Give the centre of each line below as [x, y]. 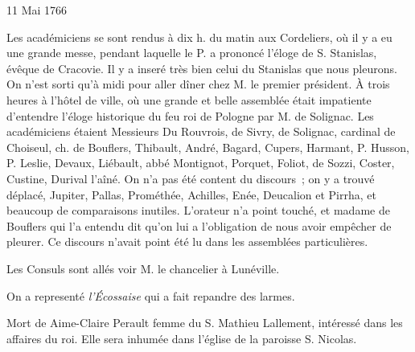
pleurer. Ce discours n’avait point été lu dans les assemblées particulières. [187, 241]
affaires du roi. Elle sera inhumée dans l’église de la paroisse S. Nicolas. [182, 338]
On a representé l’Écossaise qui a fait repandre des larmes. [151, 295]
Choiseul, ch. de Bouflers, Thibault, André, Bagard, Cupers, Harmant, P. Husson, [208, 147]
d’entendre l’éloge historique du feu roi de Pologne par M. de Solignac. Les [190, 115]
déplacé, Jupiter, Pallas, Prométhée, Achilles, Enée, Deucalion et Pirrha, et [191, 194]
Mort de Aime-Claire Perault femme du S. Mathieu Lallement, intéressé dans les [205, 323]
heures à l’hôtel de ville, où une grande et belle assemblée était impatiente [189, 99]
